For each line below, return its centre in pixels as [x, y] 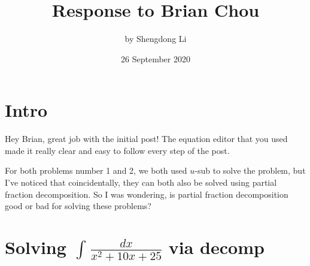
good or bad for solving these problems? [78, 206]
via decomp [216, 247]
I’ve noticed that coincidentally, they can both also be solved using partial [141, 182]
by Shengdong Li [156, 39]
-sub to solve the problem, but [250, 170]
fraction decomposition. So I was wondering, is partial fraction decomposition [147, 194]
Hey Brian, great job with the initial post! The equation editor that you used [146, 139]
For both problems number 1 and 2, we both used [96, 170]
